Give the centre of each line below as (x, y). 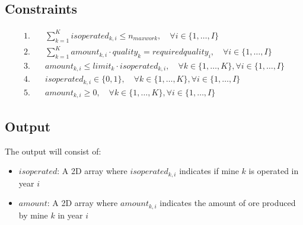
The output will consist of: (53, 151)
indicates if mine (209, 171)
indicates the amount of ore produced (228, 203)
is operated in (274, 171)
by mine (33, 215)
